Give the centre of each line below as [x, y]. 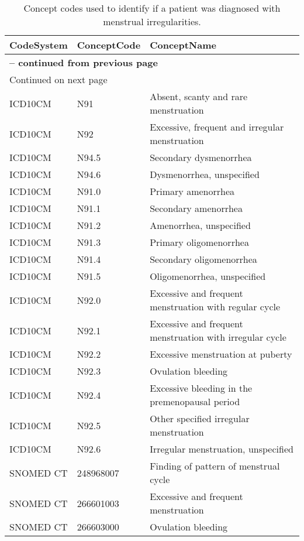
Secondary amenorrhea [196, 208]
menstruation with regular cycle [215, 307]
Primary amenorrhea [192, 191]
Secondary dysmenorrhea [201, 157]
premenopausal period [195, 401]
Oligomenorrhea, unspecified [208, 276]
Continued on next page [58, 79]
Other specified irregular [200, 418]
